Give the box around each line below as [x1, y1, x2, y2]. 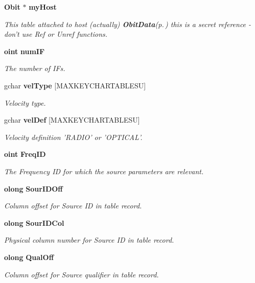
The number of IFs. [4, 63, 65, 74]
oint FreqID [4, 149, 46, 159]
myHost [29, 2, 57, 12]
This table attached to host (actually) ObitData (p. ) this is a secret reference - [4, 18, 251, 29]
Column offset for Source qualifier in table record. [4, 269, 159, 279]
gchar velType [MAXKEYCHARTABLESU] [4, 80, 146, 90]
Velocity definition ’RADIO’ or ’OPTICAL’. [4, 131, 143, 142]
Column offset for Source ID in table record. [4, 200, 142, 211]
